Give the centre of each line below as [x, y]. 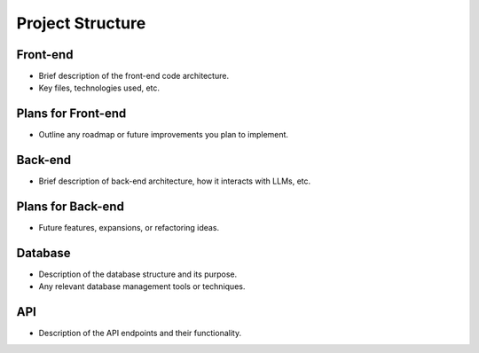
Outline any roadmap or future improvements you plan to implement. [163, 135]
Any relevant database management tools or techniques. [142, 286]
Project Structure [81, 23]
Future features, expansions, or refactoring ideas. [129, 228]
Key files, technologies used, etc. [99, 88]
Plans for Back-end [70, 207]
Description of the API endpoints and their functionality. [140, 333]
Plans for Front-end [71, 114]
